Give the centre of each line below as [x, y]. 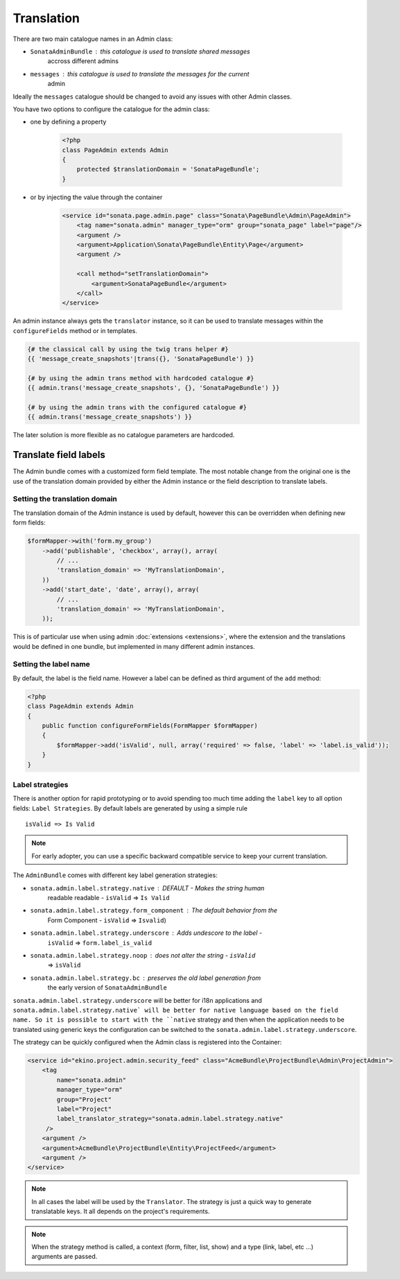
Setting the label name [51, 664]
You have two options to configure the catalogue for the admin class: [111, 109]
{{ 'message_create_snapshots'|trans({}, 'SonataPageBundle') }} [141, 359]
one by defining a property [68, 122]
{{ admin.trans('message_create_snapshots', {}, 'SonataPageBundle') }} [154, 388]
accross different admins [83, 61]
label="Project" [84, 1109]
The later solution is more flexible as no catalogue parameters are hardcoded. [124, 435]
